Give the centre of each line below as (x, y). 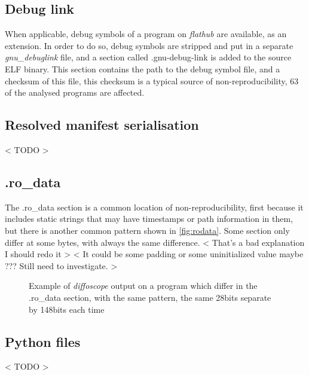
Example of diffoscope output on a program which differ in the (143, 286)
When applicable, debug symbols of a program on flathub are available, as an (146, 34)
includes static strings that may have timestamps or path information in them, (149, 219)
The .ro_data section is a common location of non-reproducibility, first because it (154, 207)
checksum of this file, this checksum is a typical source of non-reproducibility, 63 (152, 80)
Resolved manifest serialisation (102, 125)
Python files (43, 341)
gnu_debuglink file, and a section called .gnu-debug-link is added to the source (148, 57)
